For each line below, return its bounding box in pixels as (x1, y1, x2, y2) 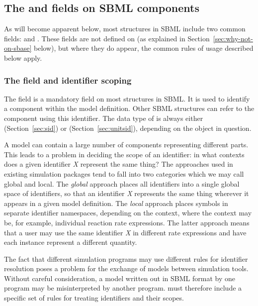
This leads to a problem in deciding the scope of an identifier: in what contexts (4, 149, 245, 159)
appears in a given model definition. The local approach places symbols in (4, 198, 228, 208)
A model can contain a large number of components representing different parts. (4, 139, 249, 150)
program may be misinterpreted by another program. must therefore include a (4, 283, 242, 293)
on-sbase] (4, 43, 32, 53)
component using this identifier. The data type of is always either (4, 112, 203, 123)
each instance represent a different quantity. (4, 237, 137, 247)
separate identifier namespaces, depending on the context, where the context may (4, 207, 252, 218)
